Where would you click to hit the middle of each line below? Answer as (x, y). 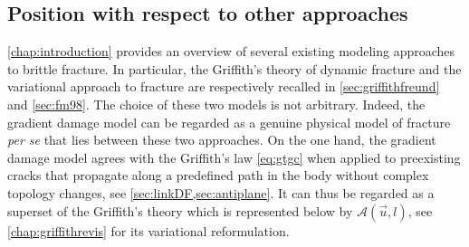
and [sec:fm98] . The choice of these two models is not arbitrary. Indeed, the (216, 104)
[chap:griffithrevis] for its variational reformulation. (148, 230)
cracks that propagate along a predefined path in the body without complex (218, 175)
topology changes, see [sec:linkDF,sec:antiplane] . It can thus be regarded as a (221, 192)
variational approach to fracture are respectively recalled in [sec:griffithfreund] (224, 86)
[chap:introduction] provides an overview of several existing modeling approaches (231, 51)
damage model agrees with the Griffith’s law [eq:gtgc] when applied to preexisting (234, 157)
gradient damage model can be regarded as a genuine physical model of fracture (229, 122)
